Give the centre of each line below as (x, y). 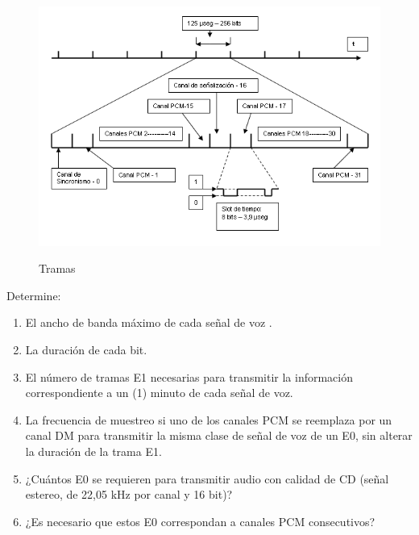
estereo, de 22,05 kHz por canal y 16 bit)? (129, 494)
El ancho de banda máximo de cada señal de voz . (149, 322)
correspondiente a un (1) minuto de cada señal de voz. (159, 393)
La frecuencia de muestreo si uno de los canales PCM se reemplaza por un (209, 419)
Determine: (34, 295)
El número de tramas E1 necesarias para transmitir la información (189, 376)
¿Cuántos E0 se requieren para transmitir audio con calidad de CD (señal (207, 478)
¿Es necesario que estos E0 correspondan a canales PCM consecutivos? (200, 521)
